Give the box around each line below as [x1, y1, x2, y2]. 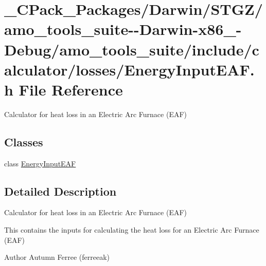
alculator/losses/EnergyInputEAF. [4, 59, 255, 80]
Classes [4, 134, 43, 149]
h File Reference [4, 79, 123, 100]
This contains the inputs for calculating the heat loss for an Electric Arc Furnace [4, 224, 259, 235]
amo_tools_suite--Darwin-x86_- [4, 18, 242, 40]
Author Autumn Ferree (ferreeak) [4, 252, 110, 262]
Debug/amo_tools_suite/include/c [4, 39, 259, 60]
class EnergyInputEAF [4, 158, 76, 168]
